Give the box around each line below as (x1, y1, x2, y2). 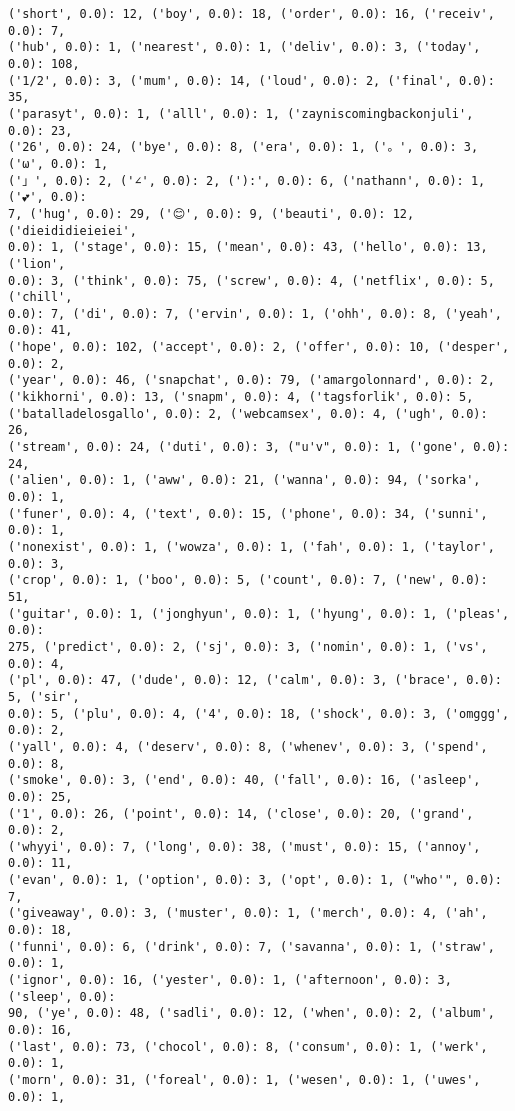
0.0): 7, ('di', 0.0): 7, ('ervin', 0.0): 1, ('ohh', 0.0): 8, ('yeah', (8, 306, 502, 321)
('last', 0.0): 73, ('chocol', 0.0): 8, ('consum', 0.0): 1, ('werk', (8, 1039, 488, 1054)
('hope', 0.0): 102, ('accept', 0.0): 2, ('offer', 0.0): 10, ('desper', (8, 340, 510, 355)
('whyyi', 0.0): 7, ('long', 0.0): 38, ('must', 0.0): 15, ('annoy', (8, 839, 481, 854)
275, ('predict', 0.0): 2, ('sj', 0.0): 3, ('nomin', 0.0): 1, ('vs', (8, 639, 488, 654)
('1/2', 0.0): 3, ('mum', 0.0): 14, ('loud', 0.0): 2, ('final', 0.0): (8, 73, 495, 88)
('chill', (8, 290, 73, 305)
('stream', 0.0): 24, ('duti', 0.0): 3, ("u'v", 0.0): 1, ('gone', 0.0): (8, 440, 510, 455)
